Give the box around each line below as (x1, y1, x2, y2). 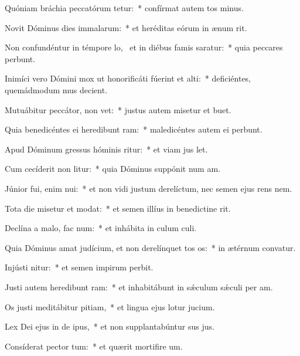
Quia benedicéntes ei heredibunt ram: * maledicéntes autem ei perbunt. (5, 123, 262, 135)
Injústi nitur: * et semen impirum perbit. (5, 261, 154, 273)
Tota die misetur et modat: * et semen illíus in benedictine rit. (5, 202, 231, 214)
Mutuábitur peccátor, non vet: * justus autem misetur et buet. (5, 103, 231, 116)
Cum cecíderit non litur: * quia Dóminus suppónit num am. (5, 162, 220, 175)
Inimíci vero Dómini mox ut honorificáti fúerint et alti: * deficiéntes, (5, 72, 251, 84)
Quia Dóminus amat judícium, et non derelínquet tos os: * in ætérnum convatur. (5, 241, 296, 253)
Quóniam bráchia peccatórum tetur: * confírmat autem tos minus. (5, 2, 244, 13)
